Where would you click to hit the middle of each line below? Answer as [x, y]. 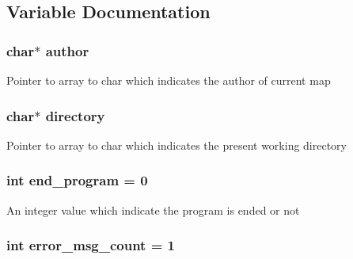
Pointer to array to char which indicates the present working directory [176, 145]
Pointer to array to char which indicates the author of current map [169, 80]
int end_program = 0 [77, 180]
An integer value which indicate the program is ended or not [153, 209]
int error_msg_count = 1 [91, 245]
